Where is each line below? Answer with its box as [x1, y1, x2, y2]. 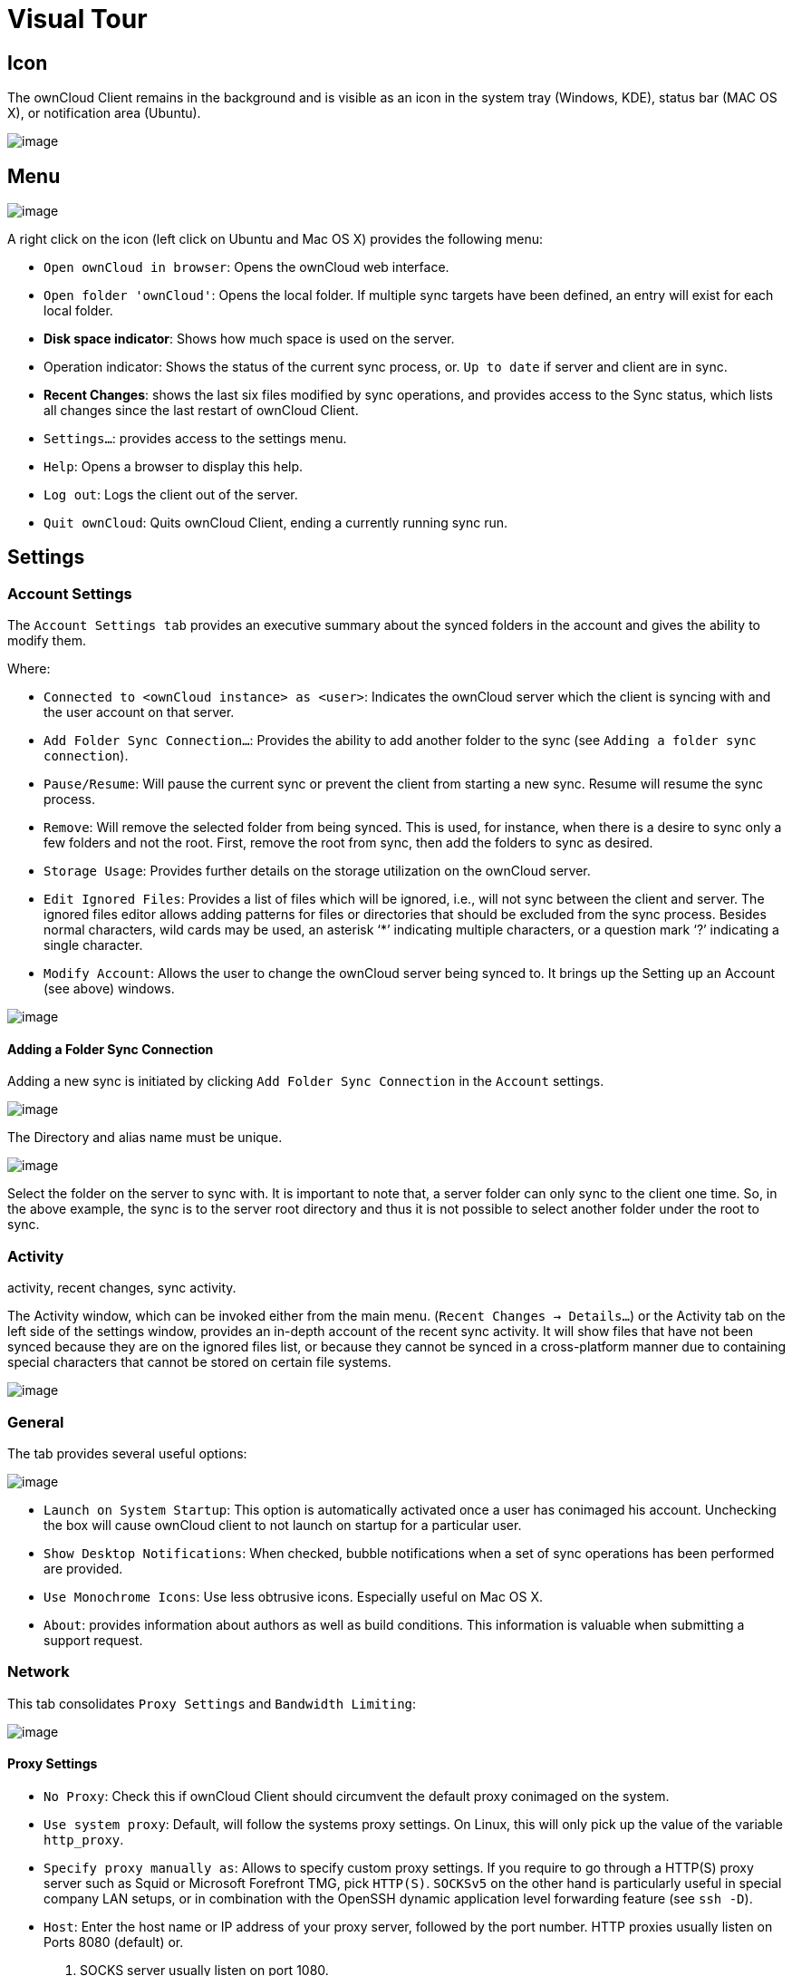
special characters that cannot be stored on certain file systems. [7, 1354, 391, 1371]
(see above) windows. [43, 981, 175, 997]
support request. [43, 1632, 143, 1648]
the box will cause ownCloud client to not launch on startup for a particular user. [43, 1516, 522, 1533]
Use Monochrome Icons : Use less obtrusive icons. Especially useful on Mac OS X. [43, 1588, 544, 1604]
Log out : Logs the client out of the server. [43, 487, 298, 503]
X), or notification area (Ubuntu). [7, 105, 201, 121]
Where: [7, 661, 51, 677]
